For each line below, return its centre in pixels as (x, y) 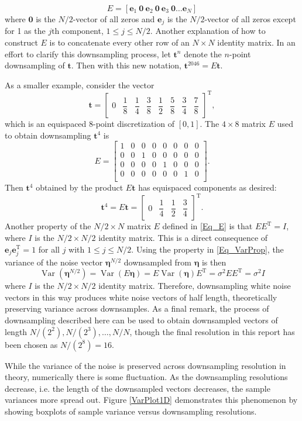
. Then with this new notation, (126, 65)
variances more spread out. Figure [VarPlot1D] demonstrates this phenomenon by (151, 400)
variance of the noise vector (54, 262)
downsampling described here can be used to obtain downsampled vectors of (141, 320)
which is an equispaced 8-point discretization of (90, 123)
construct (21, 42)
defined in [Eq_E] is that (207, 226)
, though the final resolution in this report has (212, 331)
